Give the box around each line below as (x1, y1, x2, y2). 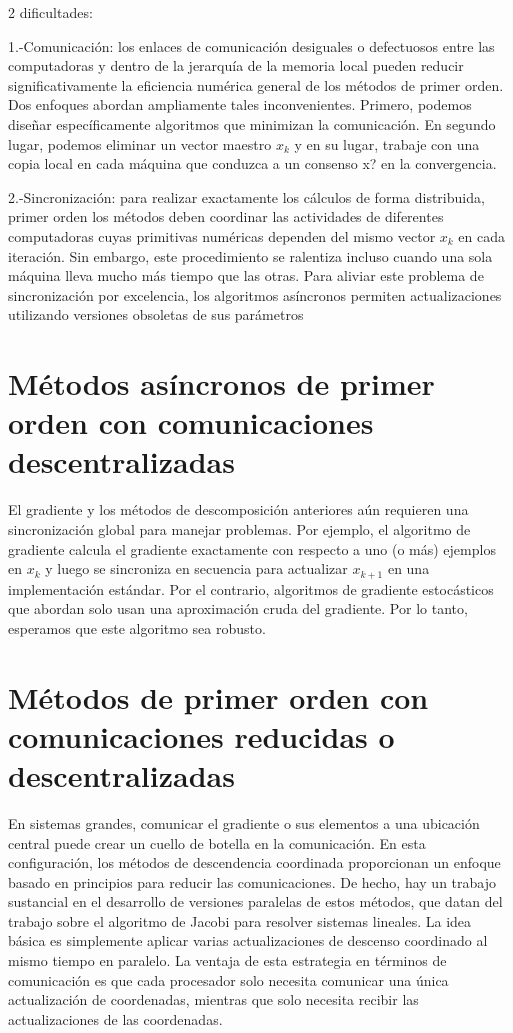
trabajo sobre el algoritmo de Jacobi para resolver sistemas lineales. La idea (8, 910, 472, 931)
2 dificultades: (8, 2, 93, 22)
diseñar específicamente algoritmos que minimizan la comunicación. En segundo (8, 113, 496, 134)
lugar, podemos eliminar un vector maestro (8, 133, 272, 154)
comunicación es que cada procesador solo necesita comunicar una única (8, 969, 449, 990)
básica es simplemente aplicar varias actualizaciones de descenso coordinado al (8, 930, 488, 951)
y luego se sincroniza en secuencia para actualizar (45, 558, 348, 579)
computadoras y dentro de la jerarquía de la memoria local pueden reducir (8, 55, 464, 76)
